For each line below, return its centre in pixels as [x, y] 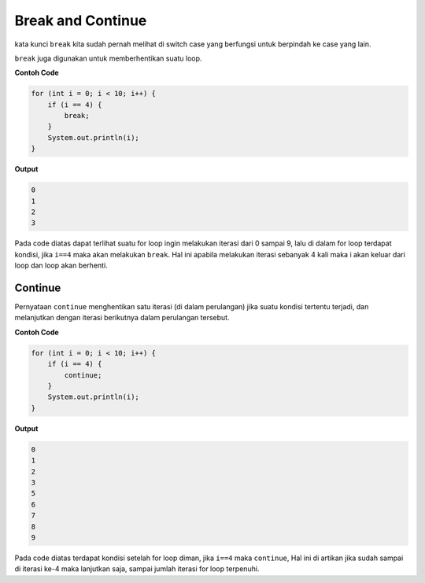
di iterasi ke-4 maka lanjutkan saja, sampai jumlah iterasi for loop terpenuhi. [137, 569]
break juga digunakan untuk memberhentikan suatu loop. [108, 58]
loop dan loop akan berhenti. [61, 266]
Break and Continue [81, 20]
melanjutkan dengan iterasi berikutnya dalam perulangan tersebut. [122, 318]
